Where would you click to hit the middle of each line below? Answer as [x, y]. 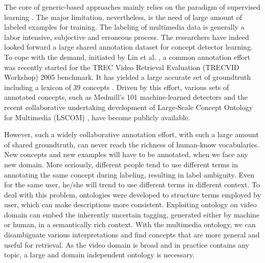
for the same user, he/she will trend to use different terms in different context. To [132, 184]
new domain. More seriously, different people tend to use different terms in [121, 164]
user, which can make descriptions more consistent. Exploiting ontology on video [130, 204]
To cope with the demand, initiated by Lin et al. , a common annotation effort [127, 57]
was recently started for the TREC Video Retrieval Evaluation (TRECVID [122, 67]
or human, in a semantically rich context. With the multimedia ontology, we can [130, 224]
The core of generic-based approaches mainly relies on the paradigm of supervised [132, 7]
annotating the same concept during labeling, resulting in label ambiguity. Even [129, 174]
